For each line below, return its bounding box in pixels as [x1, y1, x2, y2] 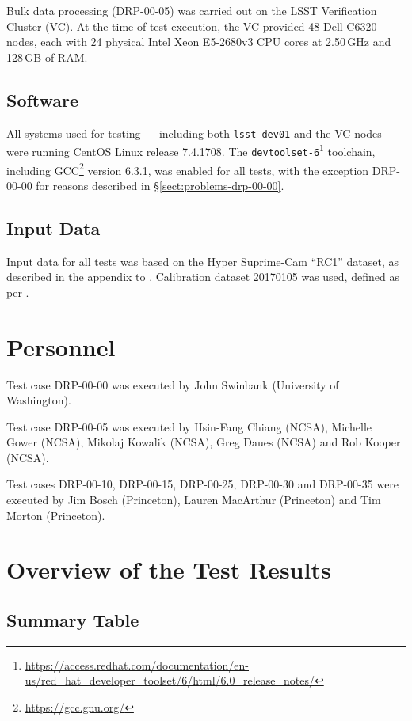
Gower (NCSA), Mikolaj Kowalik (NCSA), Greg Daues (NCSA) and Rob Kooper [6, 434, 401, 450]
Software [6, 87, 79, 112]
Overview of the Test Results [6, 553, 331, 586]
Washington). [6, 392, 71, 408]
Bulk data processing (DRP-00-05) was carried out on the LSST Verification [6, 2, 377, 18]
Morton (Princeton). [6, 507, 105, 523]
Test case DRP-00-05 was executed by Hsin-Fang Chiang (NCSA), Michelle [6, 418, 372, 434]
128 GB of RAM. [6, 48, 88, 65]
